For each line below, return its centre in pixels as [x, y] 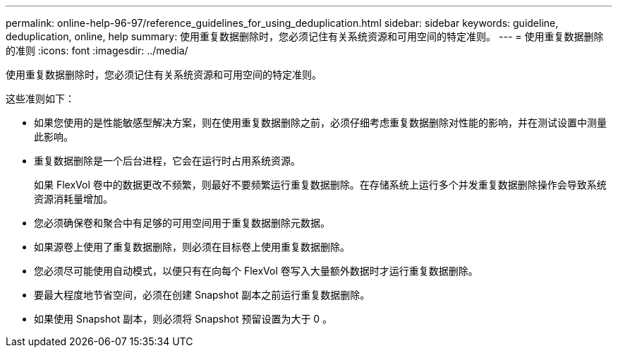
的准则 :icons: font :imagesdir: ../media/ [97, 50]
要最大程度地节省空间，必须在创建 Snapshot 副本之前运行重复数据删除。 [202, 295]
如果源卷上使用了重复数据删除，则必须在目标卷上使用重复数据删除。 [192, 247]
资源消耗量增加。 [73, 199]
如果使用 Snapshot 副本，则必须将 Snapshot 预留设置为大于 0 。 [183, 319]
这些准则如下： [40, 98]
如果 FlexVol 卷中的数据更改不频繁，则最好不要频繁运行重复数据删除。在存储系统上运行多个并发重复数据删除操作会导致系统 [320, 185]
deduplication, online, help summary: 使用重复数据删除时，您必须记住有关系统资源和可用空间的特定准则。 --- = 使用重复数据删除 [305, 36]
